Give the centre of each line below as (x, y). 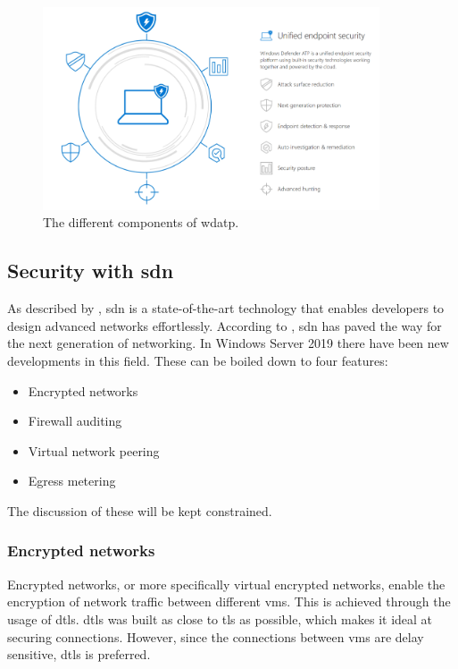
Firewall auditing (75, 421)
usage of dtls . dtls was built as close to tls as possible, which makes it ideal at (220, 618)
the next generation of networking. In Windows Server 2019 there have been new (228, 343)
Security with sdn (91, 271)
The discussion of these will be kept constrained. (140, 510)
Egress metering (72, 481)
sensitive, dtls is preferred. (79, 654)
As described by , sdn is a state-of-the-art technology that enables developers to (226, 308)
